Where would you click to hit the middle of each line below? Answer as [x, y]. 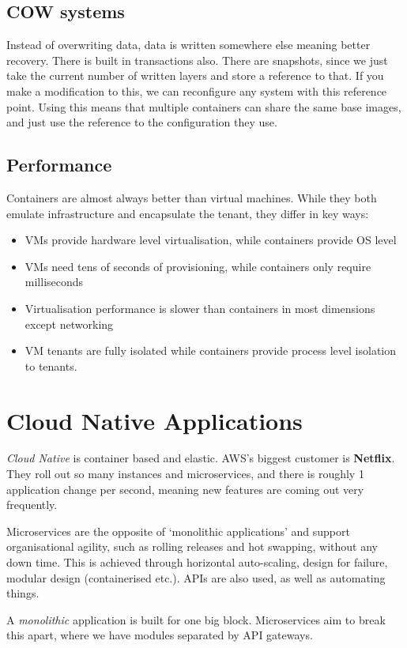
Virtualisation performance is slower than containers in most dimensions [200, 308]
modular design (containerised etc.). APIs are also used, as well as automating [196, 577]
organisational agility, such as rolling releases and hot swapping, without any [192, 546]
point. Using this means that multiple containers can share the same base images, [204, 106]
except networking [69, 324]
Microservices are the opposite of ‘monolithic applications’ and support [178, 531]
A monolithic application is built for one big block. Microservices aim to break [196, 619]
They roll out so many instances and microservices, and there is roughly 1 [185, 474]
